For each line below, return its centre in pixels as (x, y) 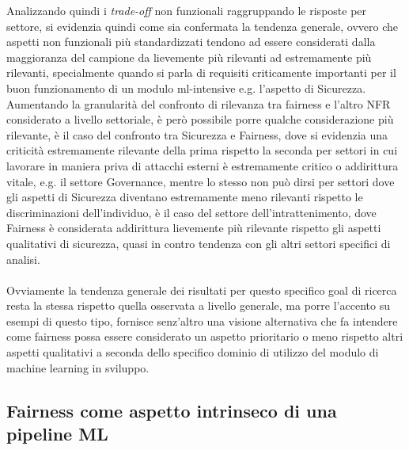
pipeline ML (57, 434)
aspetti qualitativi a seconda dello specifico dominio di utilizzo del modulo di (193, 352)
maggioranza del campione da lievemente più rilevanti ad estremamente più (189, 57)
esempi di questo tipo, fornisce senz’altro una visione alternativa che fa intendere (202, 320)
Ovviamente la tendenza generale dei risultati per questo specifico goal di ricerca (202, 290)
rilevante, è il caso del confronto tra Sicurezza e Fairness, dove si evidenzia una (197, 134)
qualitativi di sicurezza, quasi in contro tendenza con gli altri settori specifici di (199, 243)
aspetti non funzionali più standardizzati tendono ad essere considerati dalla (191, 42)
